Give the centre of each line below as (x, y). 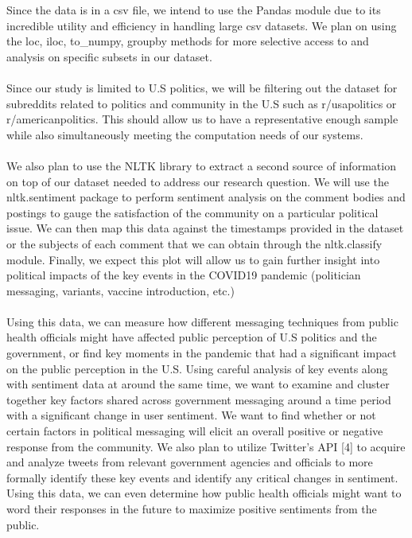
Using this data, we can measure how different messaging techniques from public (202, 321)
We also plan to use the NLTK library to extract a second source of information (201, 165)
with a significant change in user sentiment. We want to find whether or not (191, 415)
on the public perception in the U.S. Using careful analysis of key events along (197, 368)
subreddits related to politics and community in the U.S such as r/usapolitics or (202, 103)
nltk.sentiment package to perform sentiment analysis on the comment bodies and (206, 197)
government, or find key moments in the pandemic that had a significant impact (202, 353)
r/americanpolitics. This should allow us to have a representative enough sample (202, 119)
